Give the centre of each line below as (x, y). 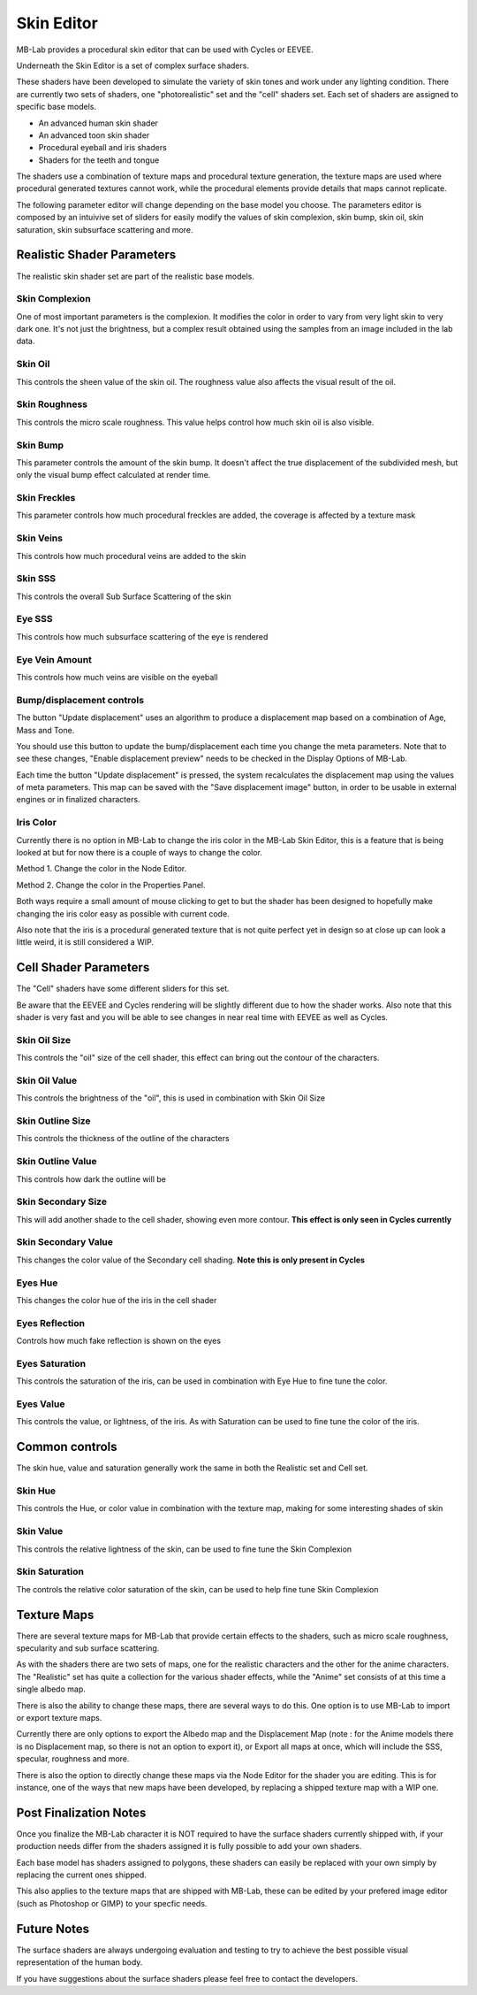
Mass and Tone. (45, 730)
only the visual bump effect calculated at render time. (114, 475)
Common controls (67, 1447)
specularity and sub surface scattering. (88, 1648)
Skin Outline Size (54, 1121)
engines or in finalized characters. (78, 800)
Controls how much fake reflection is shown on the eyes (118, 1341)
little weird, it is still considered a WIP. (85, 942)
